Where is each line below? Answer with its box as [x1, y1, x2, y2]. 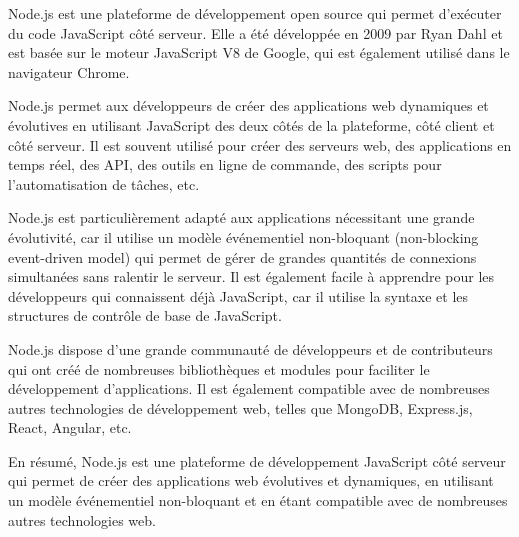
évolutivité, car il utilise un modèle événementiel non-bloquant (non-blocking [8, 226, 479, 247]
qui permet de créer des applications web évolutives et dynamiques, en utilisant [8, 470, 494, 491]
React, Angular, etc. [8, 417, 132, 438]
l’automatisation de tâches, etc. [8, 173, 200, 194]
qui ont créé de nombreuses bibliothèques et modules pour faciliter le [8, 358, 430, 379]
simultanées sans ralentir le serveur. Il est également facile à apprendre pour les [8, 266, 495, 287]
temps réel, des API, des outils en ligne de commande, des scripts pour [8, 154, 442, 175]
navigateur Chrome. [8, 61, 130, 82]
